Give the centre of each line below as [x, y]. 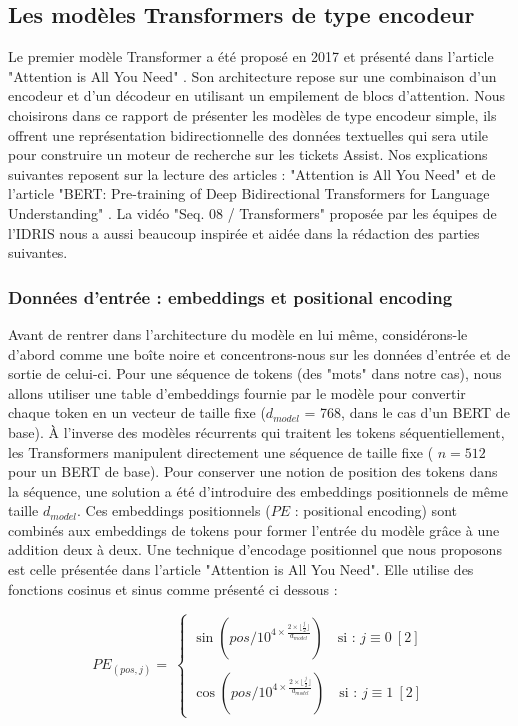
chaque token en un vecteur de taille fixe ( [137, 412]
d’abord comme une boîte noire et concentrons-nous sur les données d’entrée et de [259, 353]
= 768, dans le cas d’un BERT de [407, 412]
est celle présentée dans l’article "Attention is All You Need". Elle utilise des [241, 569]
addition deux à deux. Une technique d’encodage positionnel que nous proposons [255, 549]
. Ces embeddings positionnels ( [174, 510]
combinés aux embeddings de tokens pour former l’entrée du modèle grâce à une [254, 529]
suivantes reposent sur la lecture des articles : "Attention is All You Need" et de [252, 173]
